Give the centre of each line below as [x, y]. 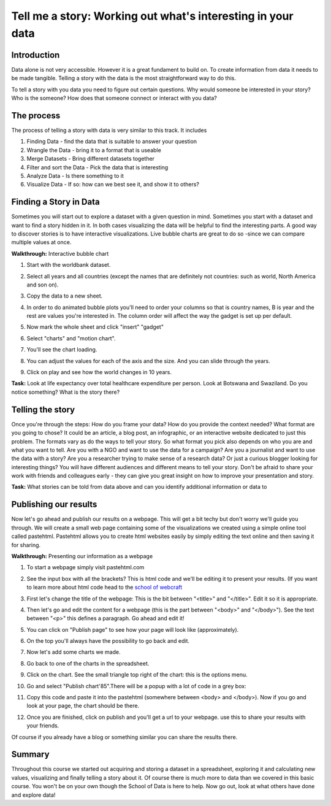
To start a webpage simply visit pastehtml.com [86, 567]
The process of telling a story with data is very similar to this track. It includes [109, 130]
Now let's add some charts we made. [74, 652]
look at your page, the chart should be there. [83, 706]
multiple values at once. [41, 242]
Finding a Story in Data [56, 202]
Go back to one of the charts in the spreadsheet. [88, 663]
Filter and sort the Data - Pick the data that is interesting [97, 167]
